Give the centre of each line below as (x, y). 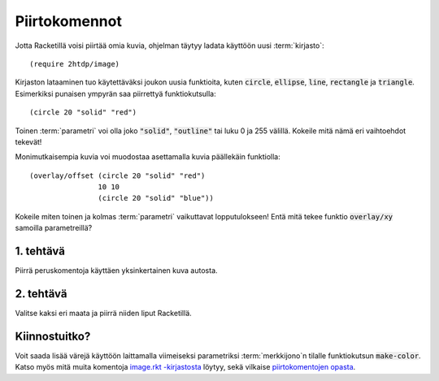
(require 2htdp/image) (75, 64)
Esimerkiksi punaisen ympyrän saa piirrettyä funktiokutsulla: (116, 93)
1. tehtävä (40, 251)
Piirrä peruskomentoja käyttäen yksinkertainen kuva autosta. (117, 271)
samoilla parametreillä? (54, 228)
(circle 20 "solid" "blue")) (156, 198)
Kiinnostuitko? (53, 336)
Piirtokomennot (68, 21)
